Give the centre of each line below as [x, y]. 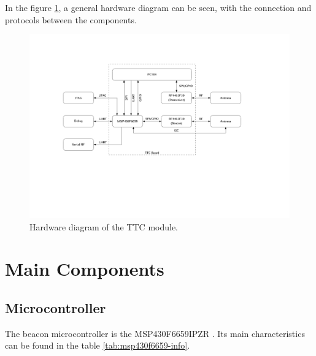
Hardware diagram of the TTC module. [104, 226]
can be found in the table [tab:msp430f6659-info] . [98, 345]
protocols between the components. [71, 19]
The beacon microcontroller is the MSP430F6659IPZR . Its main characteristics [155, 333]
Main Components [85, 269]
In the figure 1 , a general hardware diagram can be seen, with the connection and [158, 7]
